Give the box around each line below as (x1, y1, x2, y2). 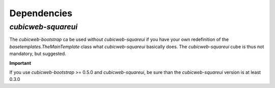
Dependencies (9, 8, 72, 19)
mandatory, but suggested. (9, 51, 66, 57)
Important (9, 60, 32, 66)
